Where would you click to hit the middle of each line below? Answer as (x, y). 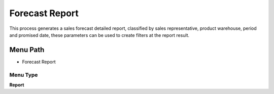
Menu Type (24, 75)
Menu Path (27, 50)
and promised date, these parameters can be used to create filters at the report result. (99, 35)
